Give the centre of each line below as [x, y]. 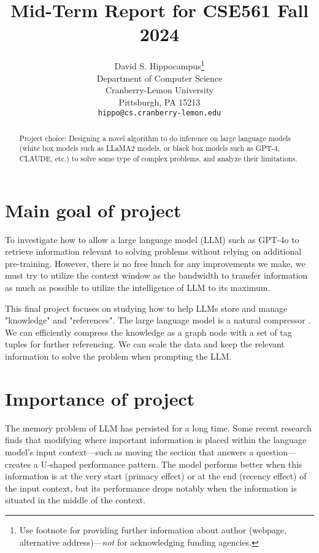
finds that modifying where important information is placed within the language [156, 440]
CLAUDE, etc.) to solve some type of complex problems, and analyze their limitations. [158, 159]
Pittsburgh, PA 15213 [159, 102]
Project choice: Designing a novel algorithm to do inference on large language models [155, 138]
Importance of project [100, 398]
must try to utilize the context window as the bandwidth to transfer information [156, 275]
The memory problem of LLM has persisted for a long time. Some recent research [158, 427]
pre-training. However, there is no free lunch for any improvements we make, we [155, 263]
